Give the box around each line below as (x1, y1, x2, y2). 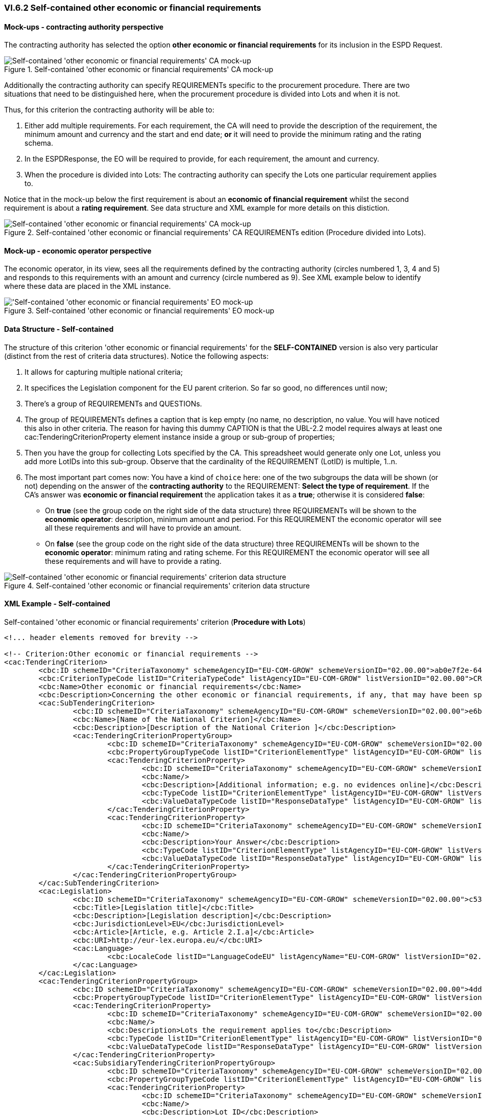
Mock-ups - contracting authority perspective (4, 22, 164, 31)
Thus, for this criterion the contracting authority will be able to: (4, 105, 214, 115)
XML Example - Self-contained (4, 599, 110, 608)
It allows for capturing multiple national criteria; (25, 367, 183, 376)
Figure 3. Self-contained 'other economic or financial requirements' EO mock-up (4, 306, 275, 315)
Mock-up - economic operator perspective (4, 246, 152, 255)
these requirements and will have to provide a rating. (45, 556, 222, 565)
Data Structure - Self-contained (4, 325, 114, 334)
